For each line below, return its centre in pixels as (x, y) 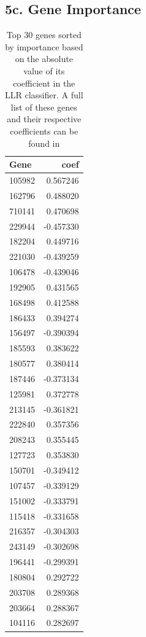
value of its (44, 70)
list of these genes (44, 107)
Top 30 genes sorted (44, 35)
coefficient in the (44, 83)
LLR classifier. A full (44, 95)
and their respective (44, 119)
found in (44, 143)
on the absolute (44, 59)
